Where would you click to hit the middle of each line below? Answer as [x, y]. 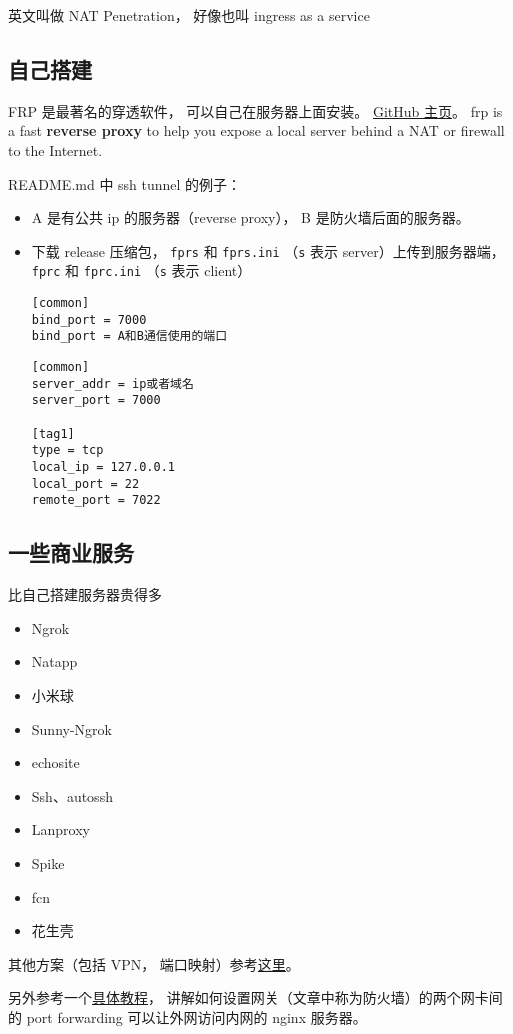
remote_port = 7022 [96, 500]
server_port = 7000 [96, 400]
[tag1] [53, 433]
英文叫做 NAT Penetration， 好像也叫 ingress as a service [189, 15]
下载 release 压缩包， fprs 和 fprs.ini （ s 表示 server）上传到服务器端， [268, 250]
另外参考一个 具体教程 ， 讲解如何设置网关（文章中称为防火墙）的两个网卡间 [255, 997]
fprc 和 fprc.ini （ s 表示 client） [141, 270]
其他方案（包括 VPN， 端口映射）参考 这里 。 [154, 963]
